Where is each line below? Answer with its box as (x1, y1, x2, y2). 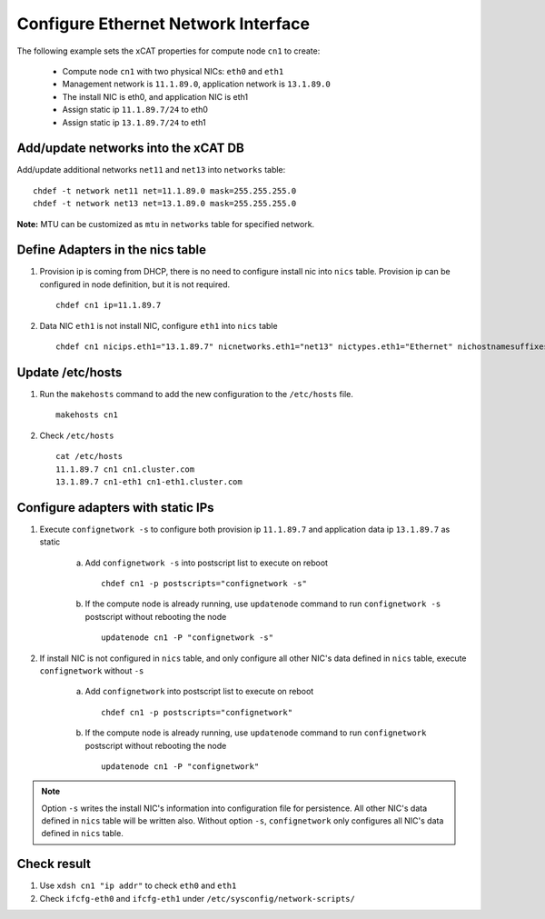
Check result (16, 856, 91, 872)
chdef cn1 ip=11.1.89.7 (55, 300, 162, 311)
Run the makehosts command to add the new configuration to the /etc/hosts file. (39, 388, 354, 399)
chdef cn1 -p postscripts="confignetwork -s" (101, 578, 308, 588)
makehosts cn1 (55, 410, 118, 420)
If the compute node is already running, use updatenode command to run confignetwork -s (84, 598, 441, 609)
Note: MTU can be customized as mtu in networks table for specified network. (16, 218, 315, 229)
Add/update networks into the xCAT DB (16, 141, 244, 156)
